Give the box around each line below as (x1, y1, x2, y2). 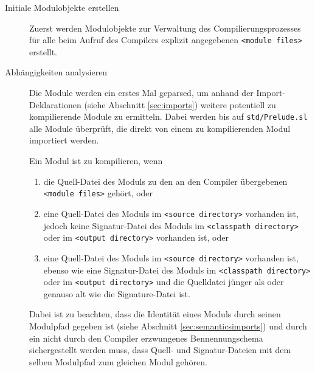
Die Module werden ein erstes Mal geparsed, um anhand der (29, 86, 254, 99)
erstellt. (29, 45, 58, 58)
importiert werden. (29, 134, 99, 146)
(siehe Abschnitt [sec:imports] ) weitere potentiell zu (84, 98, 276, 111)
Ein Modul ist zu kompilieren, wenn (29, 154, 163, 167)
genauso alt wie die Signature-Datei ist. (43, 287, 190, 300)
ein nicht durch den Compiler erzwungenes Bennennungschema (29, 331, 263, 344)
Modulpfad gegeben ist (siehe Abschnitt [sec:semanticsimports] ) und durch (29, 320, 307, 332)
